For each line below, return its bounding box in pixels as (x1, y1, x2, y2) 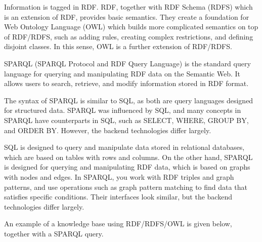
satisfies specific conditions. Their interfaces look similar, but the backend (4, 191, 232, 202)
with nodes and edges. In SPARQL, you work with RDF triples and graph (4, 171, 234, 182)
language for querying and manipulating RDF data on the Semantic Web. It (4, 68, 240, 78)
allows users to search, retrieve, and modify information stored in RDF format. (4, 78, 249, 89)
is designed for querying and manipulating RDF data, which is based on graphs (4, 162, 250, 172)
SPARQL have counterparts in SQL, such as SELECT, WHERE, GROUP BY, (4, 114, 249, 125)
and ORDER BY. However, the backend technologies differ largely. (4, 125, 211, 135)
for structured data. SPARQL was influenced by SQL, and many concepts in (4, 105, 241, 115)
